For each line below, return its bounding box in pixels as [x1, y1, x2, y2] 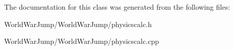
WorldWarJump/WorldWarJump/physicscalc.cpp [4, 36, 159, 46]
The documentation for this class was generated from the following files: [4, 2, 230, 12]
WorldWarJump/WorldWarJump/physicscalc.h [4, 18, 152, 29]
